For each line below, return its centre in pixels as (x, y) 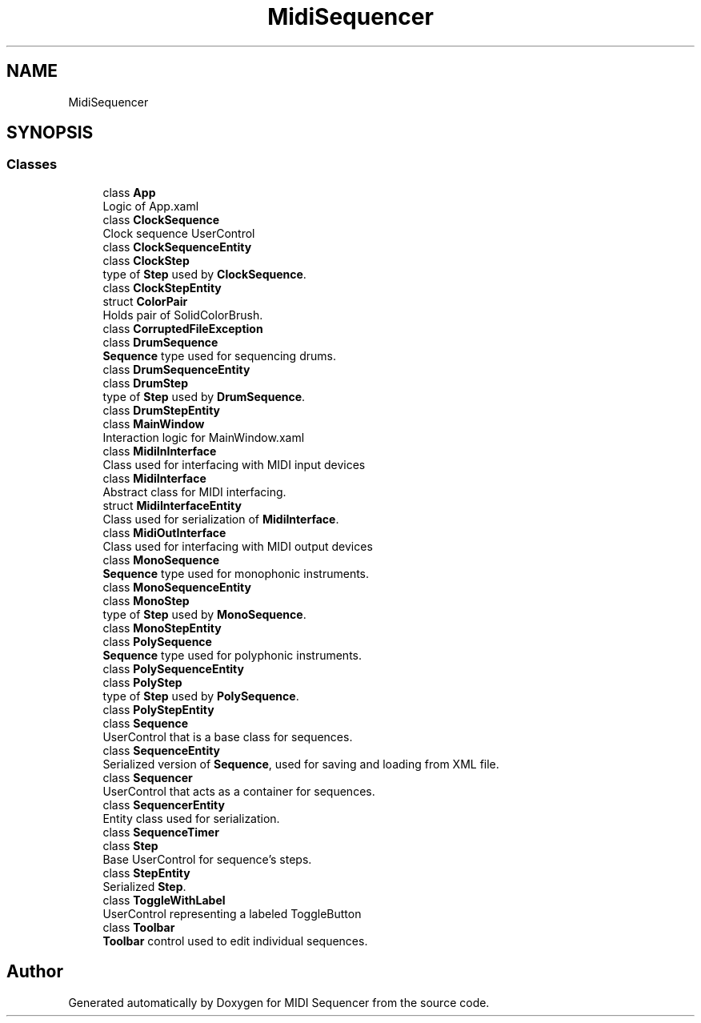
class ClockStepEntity (162, 287)
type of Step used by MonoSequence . (204, 614)
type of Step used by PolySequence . (201, 696)
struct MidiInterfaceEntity (172, 505)
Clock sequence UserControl (179, 233)
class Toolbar (139, 927)
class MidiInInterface (160, 451)
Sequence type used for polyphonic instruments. (232, 655)
